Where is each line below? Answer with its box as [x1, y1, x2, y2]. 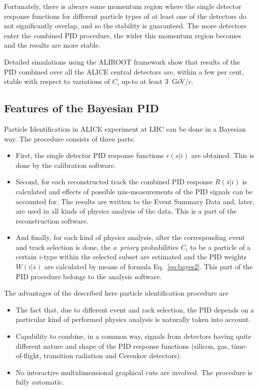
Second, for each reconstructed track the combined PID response [15, 176, 213, 187]
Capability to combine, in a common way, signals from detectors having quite [15, 331, 252, 341]
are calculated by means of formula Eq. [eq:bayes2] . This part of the [44, 261, 253, 272]
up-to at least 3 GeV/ [121, 76, 189, 86]
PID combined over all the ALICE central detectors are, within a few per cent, [4, 66, 244, 77]
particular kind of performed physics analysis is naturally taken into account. [15, 314, 251, 324]
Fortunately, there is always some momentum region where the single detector [4, 1, 242, 11]
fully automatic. [15, 377, 65, 387]
